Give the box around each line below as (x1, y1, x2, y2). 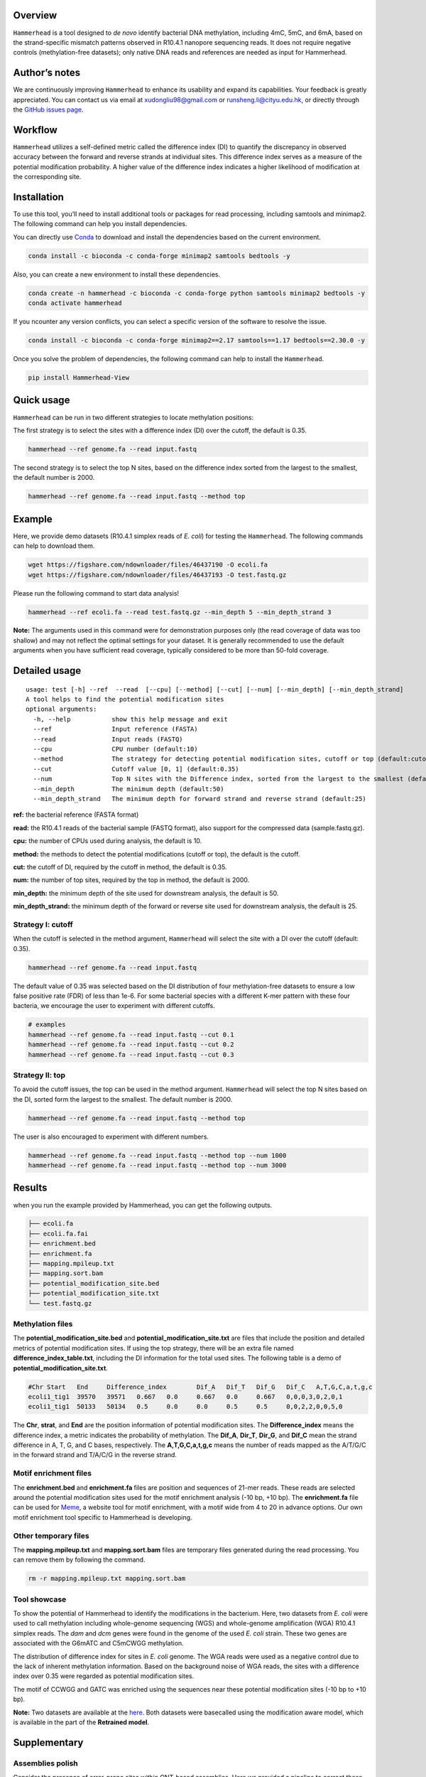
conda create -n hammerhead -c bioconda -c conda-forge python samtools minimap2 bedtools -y (28, 289, 366, 297)
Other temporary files (13, 1530, 89, 1540)
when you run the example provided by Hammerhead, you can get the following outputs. (13, 1201, 273, 1209)
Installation (13, 190, 64, 203)
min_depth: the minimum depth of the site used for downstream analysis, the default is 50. (13, 888, 279, 897)
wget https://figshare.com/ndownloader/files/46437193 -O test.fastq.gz (28, 571, 287, 579)
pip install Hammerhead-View (28, 374, 130, 382)
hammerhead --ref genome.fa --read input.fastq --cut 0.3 (28, 1051, 234, 1058)
